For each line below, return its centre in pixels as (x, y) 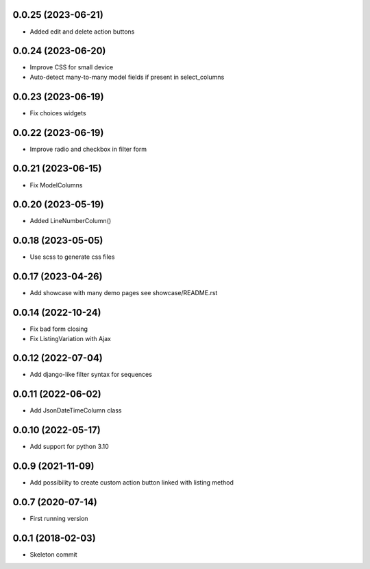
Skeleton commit (54, 554)
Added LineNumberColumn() (71, 221)
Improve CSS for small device (72, 67)
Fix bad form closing (59, 329)
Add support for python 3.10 (69, 447)
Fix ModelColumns (56, 185)
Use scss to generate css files (72, 257)
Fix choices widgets (58, 113)
